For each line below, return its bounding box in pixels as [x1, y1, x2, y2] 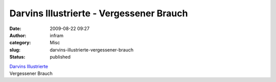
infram [50, 32, 64, 38]
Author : [9, 32, 27, 38]
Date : [9, 25, 21, 32]
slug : [9, 46, 20, 53]
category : [9, 40, 31, 46]
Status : [9, 54, 26, 60]
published [50, 54, 71, 60]
